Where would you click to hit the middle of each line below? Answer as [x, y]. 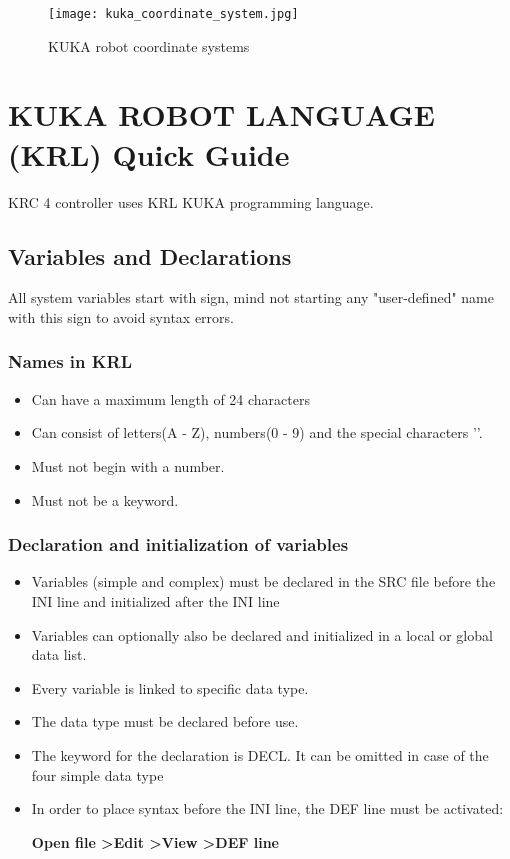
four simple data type [97, 774]
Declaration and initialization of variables [178, 544]
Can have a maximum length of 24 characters [170, 398]
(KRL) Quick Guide [149, 153]
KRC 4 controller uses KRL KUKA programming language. [191, 201]
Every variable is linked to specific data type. [170, 687]
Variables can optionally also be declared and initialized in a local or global [262, 634]
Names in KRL [70, 361]
